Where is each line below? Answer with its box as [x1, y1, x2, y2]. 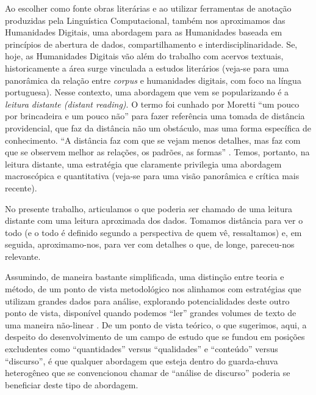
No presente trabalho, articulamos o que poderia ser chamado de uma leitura [5, 202, 293, 215]
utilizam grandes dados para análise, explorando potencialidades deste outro [5, 294, 290, 307]
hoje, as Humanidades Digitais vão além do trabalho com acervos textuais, [5, 50, 284, 62]
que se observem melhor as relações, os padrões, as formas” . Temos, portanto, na [5, 146, 310, 158]
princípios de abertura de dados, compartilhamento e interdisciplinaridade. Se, [5, 37, 298, 50]
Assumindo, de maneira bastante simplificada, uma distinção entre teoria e [5, 270, 284, 283]
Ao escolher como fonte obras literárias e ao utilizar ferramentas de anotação [5, 2, 292, 14]
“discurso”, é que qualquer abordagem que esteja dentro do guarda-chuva [5, 354, 278, 367]
